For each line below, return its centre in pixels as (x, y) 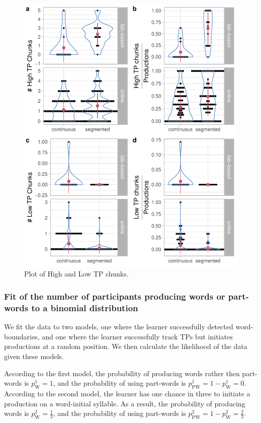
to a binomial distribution (85, 307)
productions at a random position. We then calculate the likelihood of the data (126, 346)
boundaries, (22, 336)
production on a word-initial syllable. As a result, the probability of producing (125, 403)
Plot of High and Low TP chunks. (76, 274)
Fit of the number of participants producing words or (115, 296)
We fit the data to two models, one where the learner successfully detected (119, 327)
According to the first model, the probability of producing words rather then (122, 373)
